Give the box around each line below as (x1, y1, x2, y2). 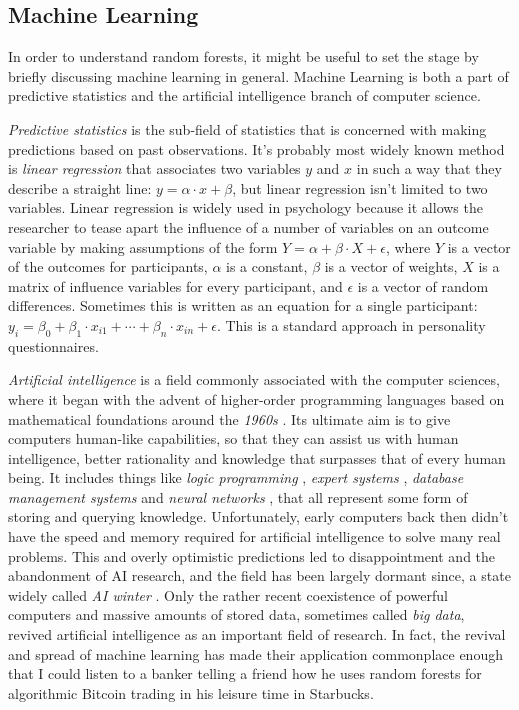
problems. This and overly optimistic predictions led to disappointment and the (8, 545, 496, 566)
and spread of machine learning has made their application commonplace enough (8, 643, 503, 664)
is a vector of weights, (324, 256, 458, 277)
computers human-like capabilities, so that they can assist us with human (8, 428, 459, 449)
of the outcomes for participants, (8, 256, 208, 277)
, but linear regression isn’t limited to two (232, 177, 488, 198)
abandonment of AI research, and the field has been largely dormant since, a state (8, 565, 511, 586)
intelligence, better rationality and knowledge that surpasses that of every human (8, 447, 506, 468)
